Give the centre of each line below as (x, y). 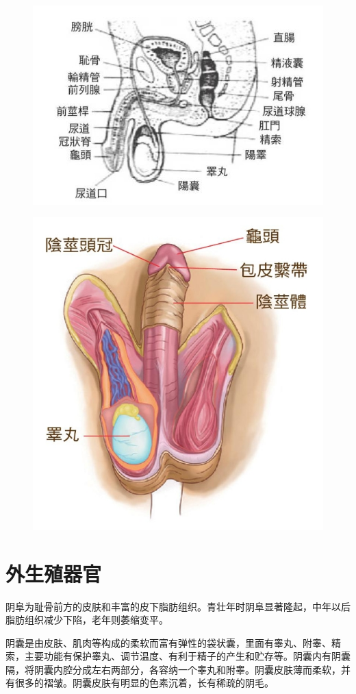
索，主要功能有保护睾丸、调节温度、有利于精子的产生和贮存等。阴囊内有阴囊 (178, 656)
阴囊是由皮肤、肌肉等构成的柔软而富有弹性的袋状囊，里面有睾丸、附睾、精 (173, 642)
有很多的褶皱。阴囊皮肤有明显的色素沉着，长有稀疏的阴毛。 (140, 683)
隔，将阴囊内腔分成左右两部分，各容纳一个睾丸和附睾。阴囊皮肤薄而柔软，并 (178, 669)
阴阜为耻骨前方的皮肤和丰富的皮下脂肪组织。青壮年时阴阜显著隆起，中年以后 (178, 606)
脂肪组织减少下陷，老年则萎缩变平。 (87, 620)
